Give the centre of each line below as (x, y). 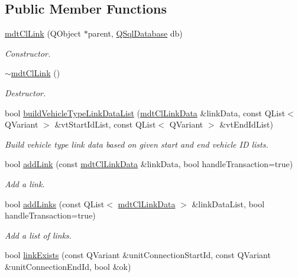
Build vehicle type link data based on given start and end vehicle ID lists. (137, 144)
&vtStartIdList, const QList (105, 124)
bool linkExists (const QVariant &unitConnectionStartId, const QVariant (138, 255)
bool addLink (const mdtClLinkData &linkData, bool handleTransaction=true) (149, 164)
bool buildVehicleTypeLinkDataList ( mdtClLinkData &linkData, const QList (145, 113)
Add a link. (25, 183)
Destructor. (25, 92)
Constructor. (28, 53)
